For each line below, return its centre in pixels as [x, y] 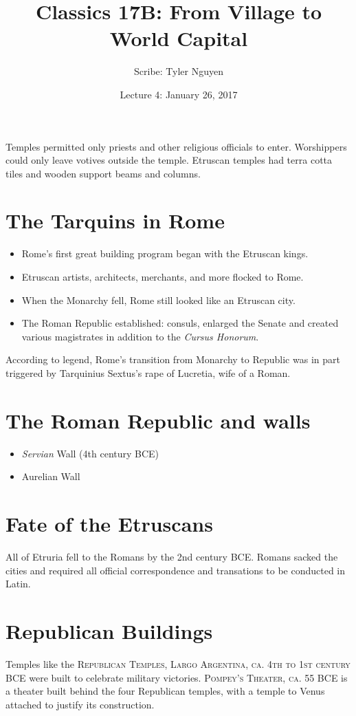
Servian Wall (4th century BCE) [90, 453]
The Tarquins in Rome [115, 220]
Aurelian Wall [51, 476]
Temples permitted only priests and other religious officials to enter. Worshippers [176, 146]
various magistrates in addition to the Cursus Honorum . [140, 336]
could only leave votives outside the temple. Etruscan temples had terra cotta [169, 160]
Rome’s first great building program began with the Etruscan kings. [165, 253]
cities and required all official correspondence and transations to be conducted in [176, 570]
